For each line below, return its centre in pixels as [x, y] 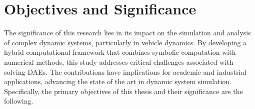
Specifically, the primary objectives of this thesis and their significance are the [123, 91]
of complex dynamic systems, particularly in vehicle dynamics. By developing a [125, 42]
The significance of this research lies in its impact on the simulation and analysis [127, 33]
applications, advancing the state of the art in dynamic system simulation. [118, 81]
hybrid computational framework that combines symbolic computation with [120, 52]
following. [19, 101]
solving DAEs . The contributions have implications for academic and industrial [125, 71]
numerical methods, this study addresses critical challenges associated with [119, 61]
